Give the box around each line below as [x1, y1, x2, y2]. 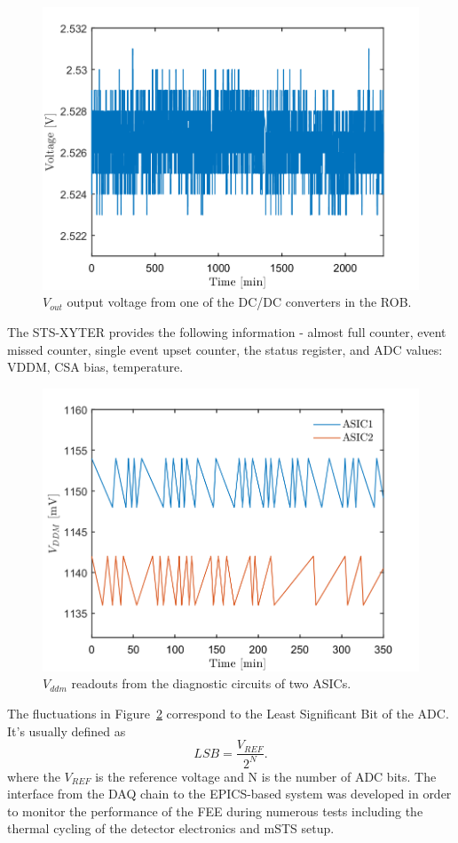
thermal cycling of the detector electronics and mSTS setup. [7, 819, 335, 838]
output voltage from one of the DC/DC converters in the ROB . [67, 293, 412, 311]
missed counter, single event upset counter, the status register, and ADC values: [7, 340, 443, 358]
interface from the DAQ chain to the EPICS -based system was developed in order [7, 784, 452, 803]
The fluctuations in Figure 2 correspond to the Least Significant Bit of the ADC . [7, 703, 449, 722]
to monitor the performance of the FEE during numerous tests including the [7, 801, 423, 820]
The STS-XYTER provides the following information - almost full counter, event [7, 323, 446, 341]
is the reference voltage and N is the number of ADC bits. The [95, 767, 437, 785]
